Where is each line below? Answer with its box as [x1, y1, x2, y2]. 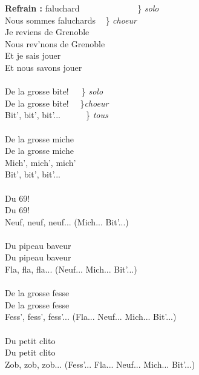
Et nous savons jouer [5, 61, 82, 73]
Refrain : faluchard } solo [5, 2, 159, 14]
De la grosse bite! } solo [5, 85, 103, 98]
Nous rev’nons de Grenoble [5, 37, 105, 50]
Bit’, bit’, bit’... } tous [5, 108, 108, 121]
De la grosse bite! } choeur [5, 96, 109, 109]
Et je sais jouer [5, 49, 61, 62]
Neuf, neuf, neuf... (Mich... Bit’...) [5, 215, 129, 228]
